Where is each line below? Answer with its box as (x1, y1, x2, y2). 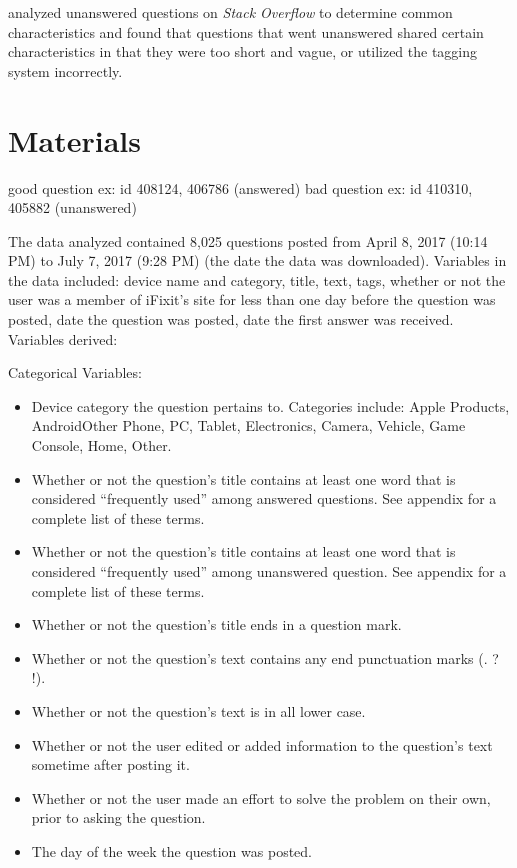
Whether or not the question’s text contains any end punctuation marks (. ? (31, 647, 499, 668)
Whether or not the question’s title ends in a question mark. (31, 614, 402, 635)
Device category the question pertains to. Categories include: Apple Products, (31, 395, 510, 416)
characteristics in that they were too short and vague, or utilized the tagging (8, 41, 478, 62)
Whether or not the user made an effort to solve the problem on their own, (31, 787, 491, 808)
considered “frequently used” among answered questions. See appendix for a (31, 488, 497, 509)
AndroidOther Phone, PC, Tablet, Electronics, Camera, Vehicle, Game (31, 415, 466, 436)
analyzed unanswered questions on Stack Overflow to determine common (8, 2, 453, 22)
